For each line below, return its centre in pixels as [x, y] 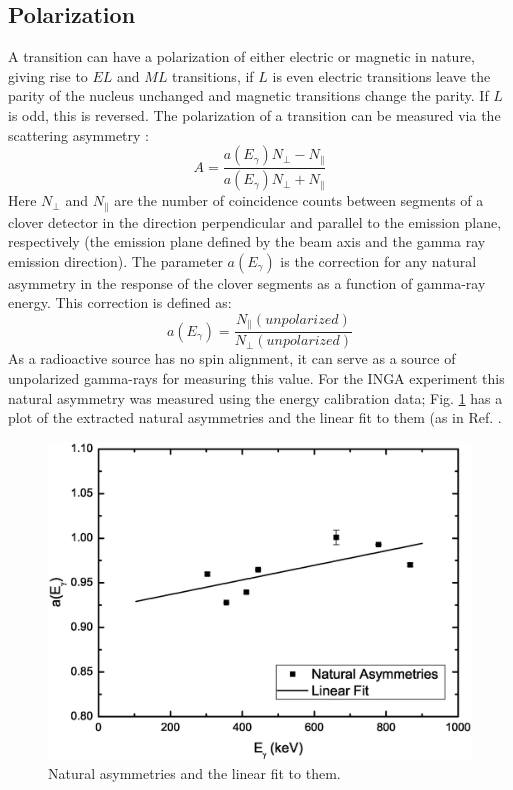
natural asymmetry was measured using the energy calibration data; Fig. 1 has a [255, 397]
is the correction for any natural [378, 260]
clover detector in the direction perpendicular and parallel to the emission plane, [255, 221]
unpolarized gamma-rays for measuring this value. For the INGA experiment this [256, 377]
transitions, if [213, 75]
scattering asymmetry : [79, 134]
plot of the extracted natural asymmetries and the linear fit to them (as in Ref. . [255, 417]
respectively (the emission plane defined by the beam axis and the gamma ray [247, 241]
